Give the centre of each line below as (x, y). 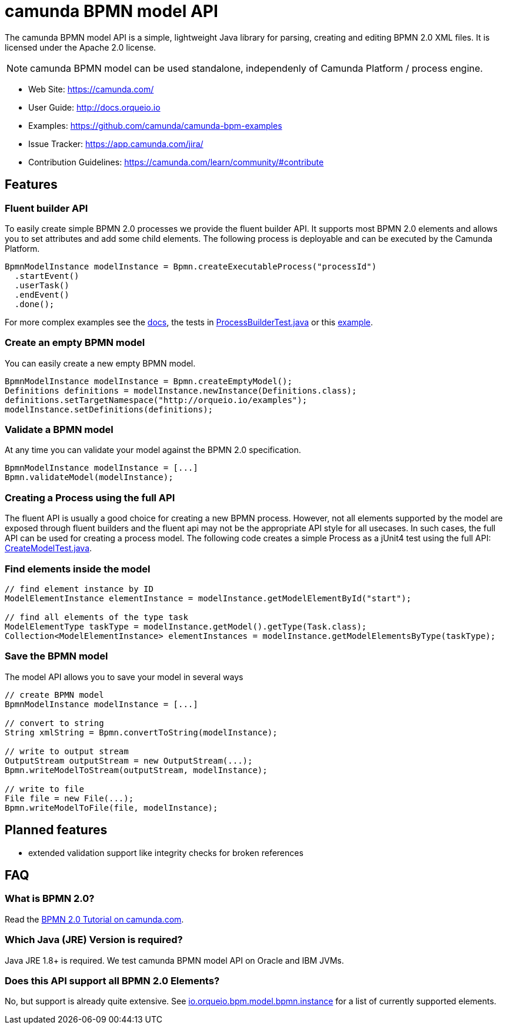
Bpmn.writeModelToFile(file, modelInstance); (111, 807)
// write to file (44, 789)
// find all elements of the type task (96, 617)
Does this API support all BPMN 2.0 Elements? (112, 980)
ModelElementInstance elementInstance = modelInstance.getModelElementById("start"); (208, 598)
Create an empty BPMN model (75, 343)
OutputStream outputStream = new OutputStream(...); (129, 760)
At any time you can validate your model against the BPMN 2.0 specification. (153, 450)
